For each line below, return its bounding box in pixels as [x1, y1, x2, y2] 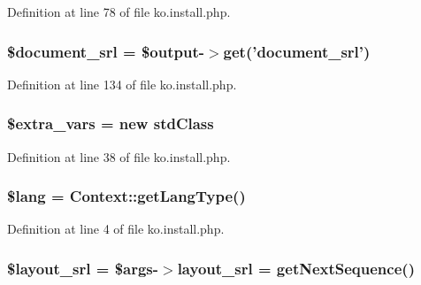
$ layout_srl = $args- [7, 257, 159, 279]
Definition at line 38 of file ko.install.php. [7, 147, 231, 166]
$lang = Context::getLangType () [7, 185, 246, 207]
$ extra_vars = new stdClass [7, 112, 214, 135]
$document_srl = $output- [7, 40, 204, 62]
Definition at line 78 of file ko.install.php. [7, 3, 231, 20]
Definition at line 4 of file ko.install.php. [7, 220, 225, 238]
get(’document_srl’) [223, 40, 371, 62]
